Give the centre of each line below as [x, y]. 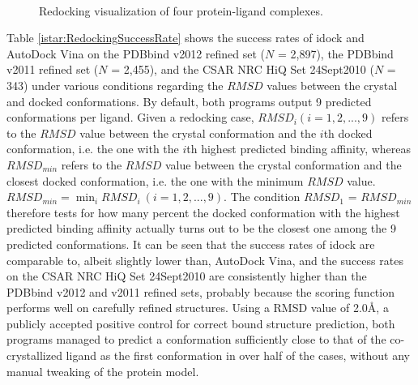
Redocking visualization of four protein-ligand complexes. [181, 10]
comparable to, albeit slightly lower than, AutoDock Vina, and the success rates [205, 260]
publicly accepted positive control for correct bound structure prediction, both [201, 323]
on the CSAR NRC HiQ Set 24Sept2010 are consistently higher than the [187, 276]
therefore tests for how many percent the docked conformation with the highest [203, 212]
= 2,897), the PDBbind [335, 53]
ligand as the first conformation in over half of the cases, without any [238, 355]
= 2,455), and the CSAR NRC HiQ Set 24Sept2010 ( [243, 69]
